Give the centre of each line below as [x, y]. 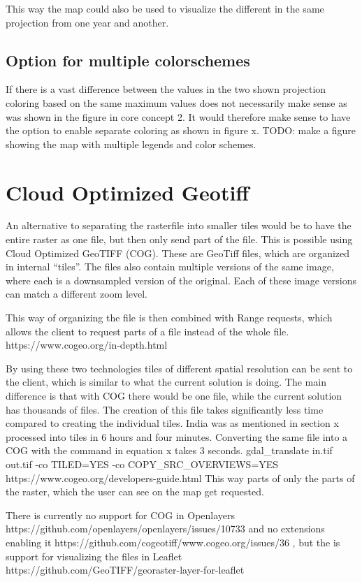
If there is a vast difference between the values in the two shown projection [166, 89]
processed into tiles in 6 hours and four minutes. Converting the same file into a [177, 436]
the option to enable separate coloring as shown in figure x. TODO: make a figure [181, 130]
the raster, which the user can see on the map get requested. [135, 492]
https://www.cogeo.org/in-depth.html [87, 345]
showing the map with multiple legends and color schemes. [131, 144]
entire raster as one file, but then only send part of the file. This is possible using [179, 239]
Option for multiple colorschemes [128, 60]
